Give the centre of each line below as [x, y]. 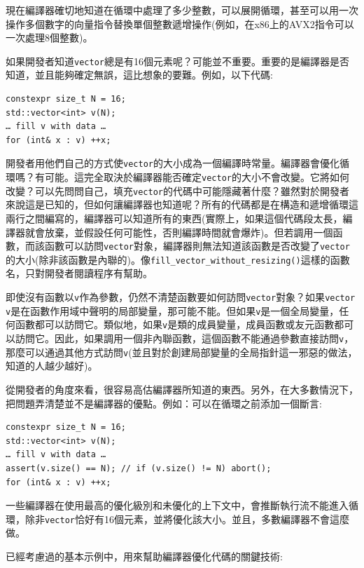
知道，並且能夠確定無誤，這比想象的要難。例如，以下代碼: [139, 75]
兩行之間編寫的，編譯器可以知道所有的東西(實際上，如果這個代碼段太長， [174, 218]
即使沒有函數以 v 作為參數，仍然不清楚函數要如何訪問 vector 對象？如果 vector [181, 297]
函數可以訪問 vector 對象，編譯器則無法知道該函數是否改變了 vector [197, 246]
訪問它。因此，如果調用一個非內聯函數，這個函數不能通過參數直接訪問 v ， [184, 338]
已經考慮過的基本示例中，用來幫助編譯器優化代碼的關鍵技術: [144, 556]
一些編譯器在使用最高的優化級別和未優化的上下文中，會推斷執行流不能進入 [177, 505]
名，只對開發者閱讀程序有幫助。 [79, 273]
